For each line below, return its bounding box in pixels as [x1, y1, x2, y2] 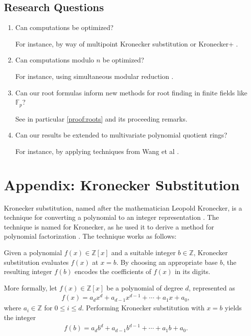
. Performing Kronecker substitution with [82, 303, 204, 313]
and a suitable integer [111, 247, 176, 257]
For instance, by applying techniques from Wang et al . [15, 146, 179, 156]
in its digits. [174, 266, 210, 276]
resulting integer [4, 266, 52, 276]
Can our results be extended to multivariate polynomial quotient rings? [15, 130, 227, 140]
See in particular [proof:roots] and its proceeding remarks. [15, 113, 188, 123]
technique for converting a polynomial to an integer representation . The [4, 212, 219, 222]
